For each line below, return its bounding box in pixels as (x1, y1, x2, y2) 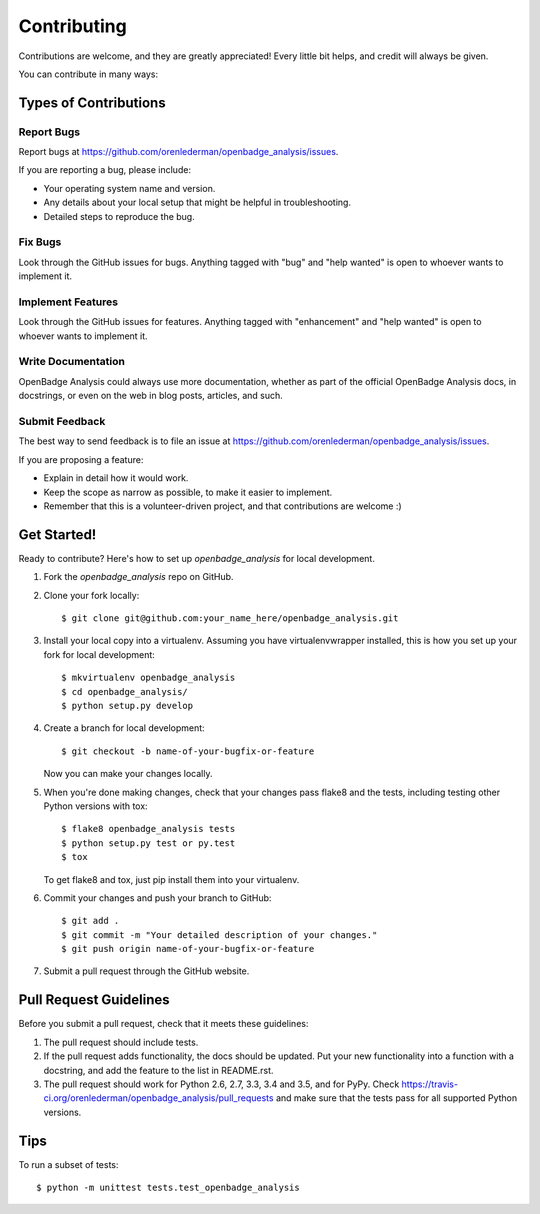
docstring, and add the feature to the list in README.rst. (43, 1064, 274, 1076)
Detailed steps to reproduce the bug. (43, 210, 195, 222)
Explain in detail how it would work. (43, 472, 189, 484)
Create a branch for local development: (43, 722, 205, 734)
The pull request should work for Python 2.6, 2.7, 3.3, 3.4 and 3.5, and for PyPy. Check (43, 1078, 400, 1090)
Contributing (18, 15, 127, 37)
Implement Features (18, 295, 119, 309)
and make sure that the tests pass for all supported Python (275, 1092, 518, 1104)
